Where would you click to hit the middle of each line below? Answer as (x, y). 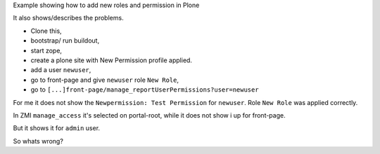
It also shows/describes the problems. (68, 18)
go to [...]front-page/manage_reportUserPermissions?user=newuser (145, 90)
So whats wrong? (38, 141)
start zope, (46, 50)
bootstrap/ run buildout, (65, 41)
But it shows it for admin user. (57, 128)
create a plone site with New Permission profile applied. (112, 60)
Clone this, (46, 31)
